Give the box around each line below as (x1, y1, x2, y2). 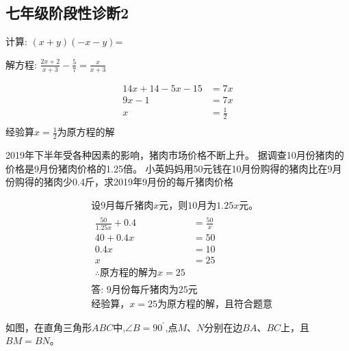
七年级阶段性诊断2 (5, 2, 129, 23)
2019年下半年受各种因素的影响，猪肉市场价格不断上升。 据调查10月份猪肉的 (5, 147, 344, 161)
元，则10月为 (159, 200, 217, 211)
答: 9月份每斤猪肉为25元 (91, 285, 198, 295)
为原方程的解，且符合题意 (157, 299, 272, 309)
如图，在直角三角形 (5, 320, 92, 334)
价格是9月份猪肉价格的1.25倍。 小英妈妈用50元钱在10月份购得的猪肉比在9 (5, 161, 333, 175)
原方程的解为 (100, 268, 158, 278)
